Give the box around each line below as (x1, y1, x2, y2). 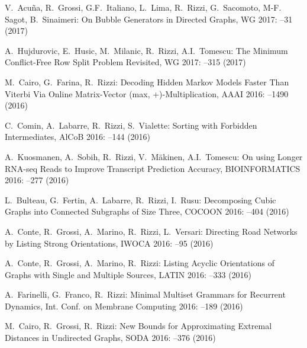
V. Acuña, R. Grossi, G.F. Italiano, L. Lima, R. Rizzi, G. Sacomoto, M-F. (5, 1, 282, 13)
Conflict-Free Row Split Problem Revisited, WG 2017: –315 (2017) (5, 56, 246, 68)
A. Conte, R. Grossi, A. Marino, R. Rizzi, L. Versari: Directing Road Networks (5, 225, 298, 237)
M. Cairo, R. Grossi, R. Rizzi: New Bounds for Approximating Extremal (5, 320, 272, 332)
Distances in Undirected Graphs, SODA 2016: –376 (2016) (5, 331, 216, 344)
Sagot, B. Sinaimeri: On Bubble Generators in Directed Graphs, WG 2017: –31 (5, 12, 293, 25)
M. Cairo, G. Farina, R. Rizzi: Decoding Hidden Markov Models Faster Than (5, 75, 289, 88)
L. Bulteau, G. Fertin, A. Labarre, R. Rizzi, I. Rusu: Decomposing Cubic (5, 193, 276, 206)
